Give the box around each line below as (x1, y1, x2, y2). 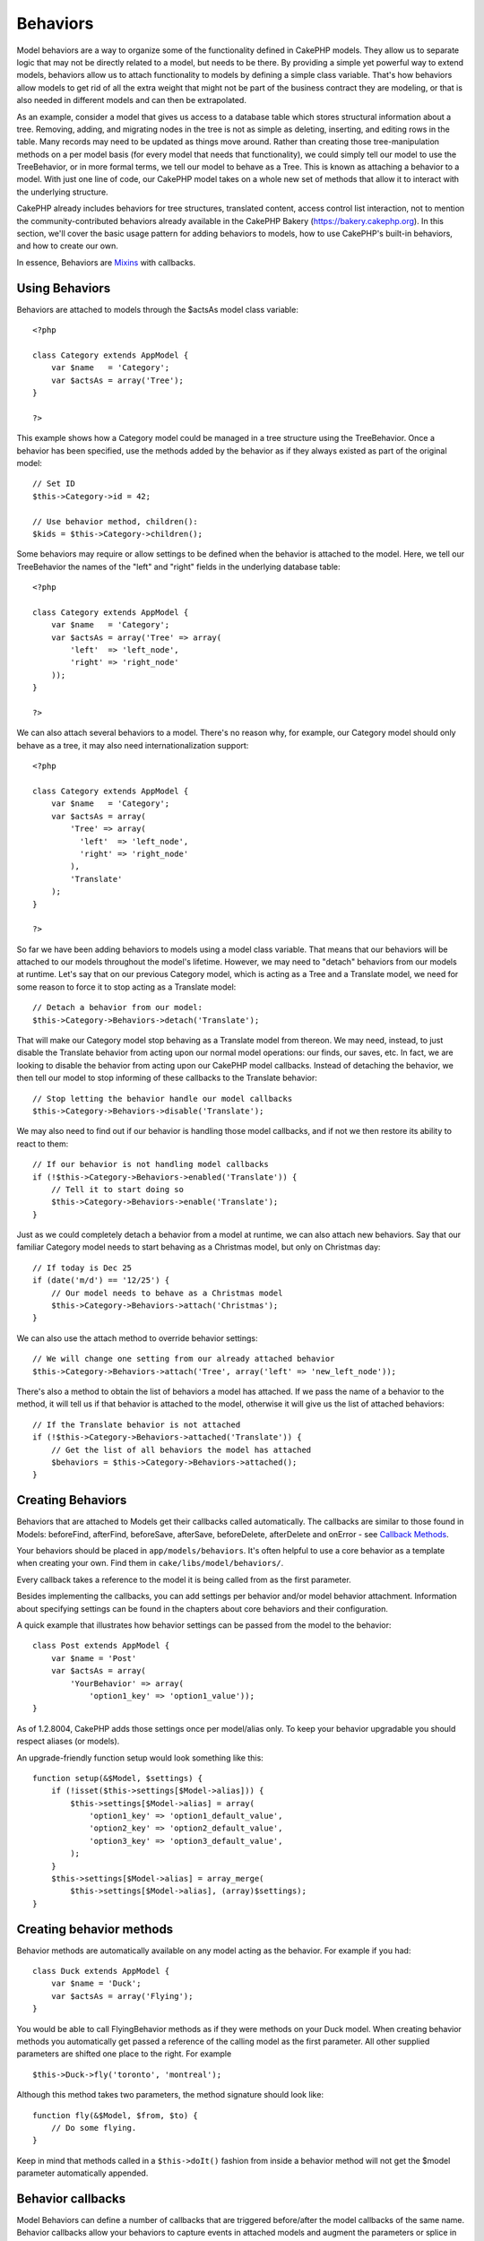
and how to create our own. (16, 240, 118, 251)
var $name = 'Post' (50, 1653, 137, 1663)
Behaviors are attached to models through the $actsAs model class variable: (16, 304, 299, 315)
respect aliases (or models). (16, 1735, 120, 1747)
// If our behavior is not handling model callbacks (32, 1159, 269, 1170)
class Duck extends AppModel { (32, 1966, 170, 1977)
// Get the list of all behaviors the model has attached (50, 1444, 312, 1455)
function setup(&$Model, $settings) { (32, 1773, 203, 1783)
